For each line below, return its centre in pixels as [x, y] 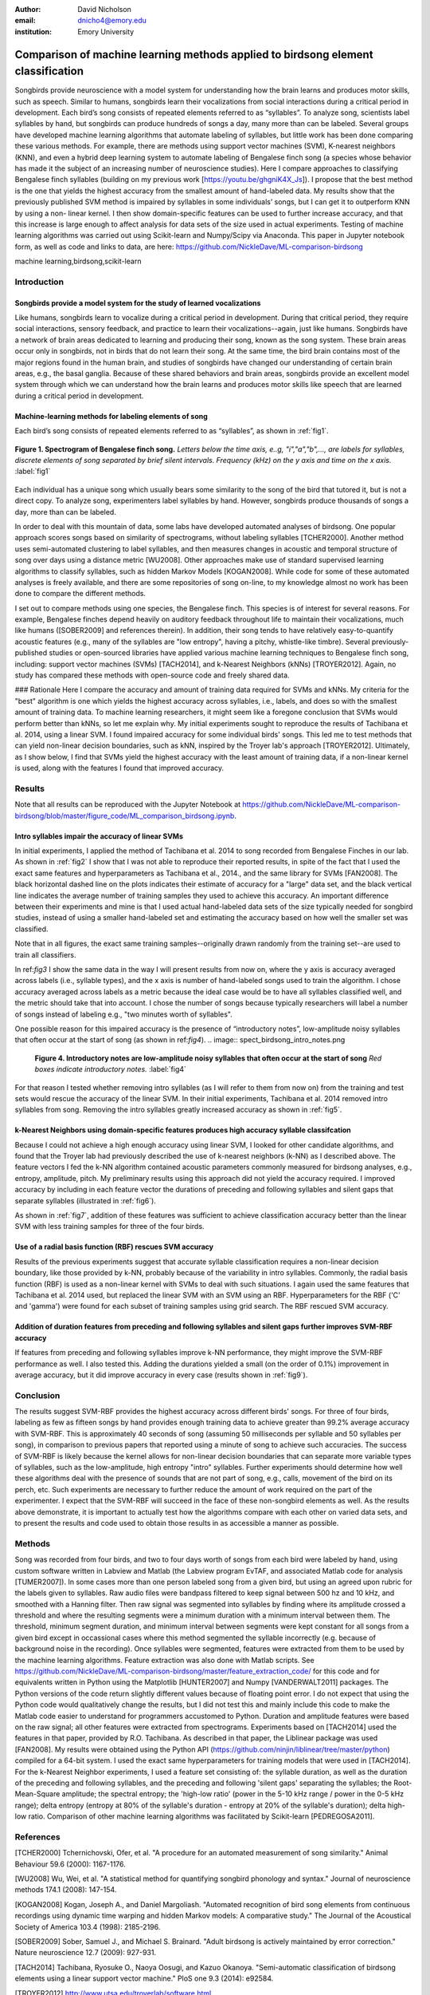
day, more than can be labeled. [66, 512]
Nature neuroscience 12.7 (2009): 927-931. [86, 1953]
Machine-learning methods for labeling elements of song [111, 416]
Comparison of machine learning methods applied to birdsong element [194, 55]
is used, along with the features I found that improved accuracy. [119, 768]
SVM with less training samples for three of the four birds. [109, 1227]
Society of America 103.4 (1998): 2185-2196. [88, 1926]
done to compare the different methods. [80, 594]
